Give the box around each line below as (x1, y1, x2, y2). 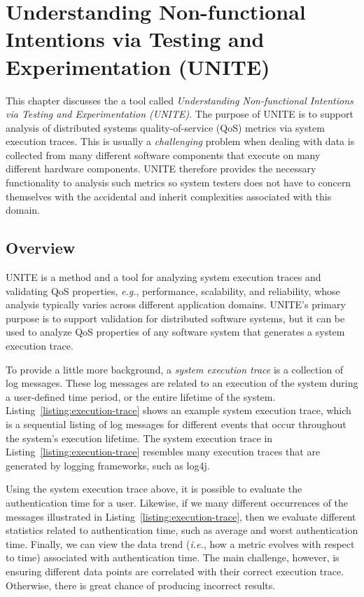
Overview (6, 237, 76, 259)
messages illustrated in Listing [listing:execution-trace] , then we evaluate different (6, 509, 356, 523)
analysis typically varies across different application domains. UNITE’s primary (6, 297, 346, 312)
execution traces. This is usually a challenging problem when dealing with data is (6, 134, 355, 149)
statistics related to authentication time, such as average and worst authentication (6, 523, 358, 537)
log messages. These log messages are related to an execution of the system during (6, 376, 358, 390)
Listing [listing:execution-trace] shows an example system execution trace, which (6, 403, 351, 418)
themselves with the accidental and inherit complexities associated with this (6, 188, 332, 203)
